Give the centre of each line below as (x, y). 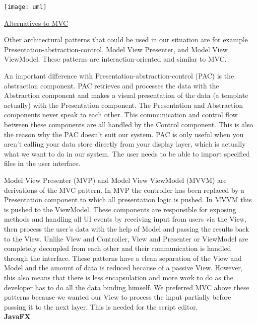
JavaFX (17, 316)
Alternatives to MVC (36, 23)
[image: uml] (25, 7)
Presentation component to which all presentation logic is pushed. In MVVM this (128, 200)
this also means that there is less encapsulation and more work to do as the (119, 277)
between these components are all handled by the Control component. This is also (129, 124)
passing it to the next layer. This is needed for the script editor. (101, 306)
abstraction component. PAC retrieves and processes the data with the (112, 85)
